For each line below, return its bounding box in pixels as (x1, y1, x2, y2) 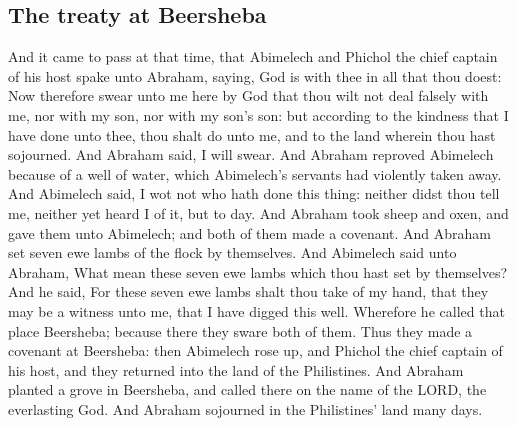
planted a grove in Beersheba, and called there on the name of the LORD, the (8, 379, 487, 400)
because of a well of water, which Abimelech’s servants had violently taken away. (8, 163, 502, 184)
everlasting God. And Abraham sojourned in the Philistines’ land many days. (8, 398, 483, 419)
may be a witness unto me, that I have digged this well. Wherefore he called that (8, 300, 505, 321)
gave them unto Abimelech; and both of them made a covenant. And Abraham (8, 222, 492, 243)
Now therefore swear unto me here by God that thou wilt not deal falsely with (8, 85, 489, 106)
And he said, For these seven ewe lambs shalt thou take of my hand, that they (8, 281, 489, 302)
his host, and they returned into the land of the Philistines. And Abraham (8, 359, 464, 380)
